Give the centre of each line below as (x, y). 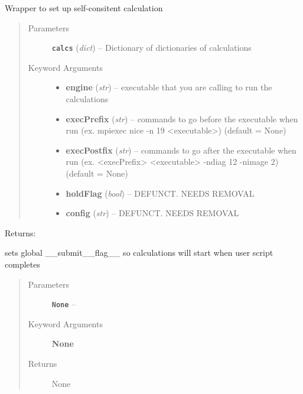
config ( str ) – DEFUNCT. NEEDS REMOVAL (152, 213)
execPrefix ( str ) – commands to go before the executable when (182, 118)
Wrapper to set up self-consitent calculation (84, 8)
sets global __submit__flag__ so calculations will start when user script (139, 253)
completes (22, 264)
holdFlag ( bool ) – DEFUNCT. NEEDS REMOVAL (160, 193)
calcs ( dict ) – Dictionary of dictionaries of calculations (151, 48)
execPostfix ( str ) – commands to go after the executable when (181, 150)
